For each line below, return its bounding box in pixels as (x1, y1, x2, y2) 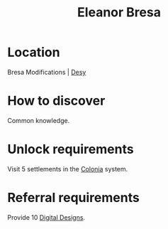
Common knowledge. (7, 116, 70, 124)
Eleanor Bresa (77, 4, 162, 21)
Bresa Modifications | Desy (7, 68, 86, 76)
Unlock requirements (7, 142, 134, 157)
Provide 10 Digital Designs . (7, 213, 86, 221)
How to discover (7, 93, 106, 109)
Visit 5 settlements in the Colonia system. (7, 164, 128, 173)
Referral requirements (7, 190, 140, 206)
